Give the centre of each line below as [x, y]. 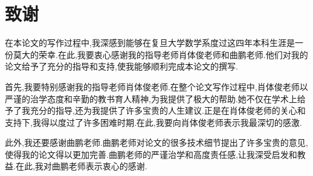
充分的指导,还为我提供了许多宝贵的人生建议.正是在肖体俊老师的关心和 [168, 110]
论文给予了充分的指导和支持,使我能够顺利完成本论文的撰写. [121, 66]
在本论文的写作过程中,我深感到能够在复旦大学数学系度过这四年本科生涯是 [150, 43]
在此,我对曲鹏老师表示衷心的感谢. [81, 166]
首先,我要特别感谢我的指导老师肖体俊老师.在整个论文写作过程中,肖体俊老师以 [156, 86]
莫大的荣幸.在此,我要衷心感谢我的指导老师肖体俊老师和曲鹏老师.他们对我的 [160, 54]
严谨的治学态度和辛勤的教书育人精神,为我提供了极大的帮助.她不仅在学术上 [151, 98]
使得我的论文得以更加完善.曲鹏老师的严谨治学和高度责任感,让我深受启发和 [151, 154]
